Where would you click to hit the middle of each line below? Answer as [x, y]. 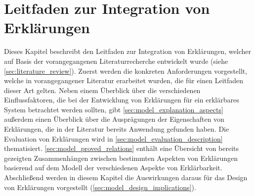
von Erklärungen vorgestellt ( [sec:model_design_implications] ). [100, 187]
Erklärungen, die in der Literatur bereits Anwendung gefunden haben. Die [117, 129]
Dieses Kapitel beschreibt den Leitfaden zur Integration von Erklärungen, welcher [128, 51]
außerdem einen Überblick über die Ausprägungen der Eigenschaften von [114, 119]
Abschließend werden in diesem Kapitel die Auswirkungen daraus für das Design [126, 177]
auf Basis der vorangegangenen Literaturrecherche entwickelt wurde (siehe [116, 61]
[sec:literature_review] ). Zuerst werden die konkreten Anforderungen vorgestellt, [126, 71]
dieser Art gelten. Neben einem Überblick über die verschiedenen [102, 90]
